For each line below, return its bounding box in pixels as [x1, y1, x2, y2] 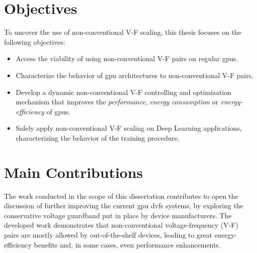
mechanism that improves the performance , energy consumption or [15, 96, 219, 107]
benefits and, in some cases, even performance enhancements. [34, 239, 221, 250]
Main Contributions [4, 162, 143, 182]
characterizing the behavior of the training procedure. [15, 132, 180, 143]
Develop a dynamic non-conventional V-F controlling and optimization [15, 86, 232, 97]
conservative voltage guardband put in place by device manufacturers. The [4, 210, 232, 220]
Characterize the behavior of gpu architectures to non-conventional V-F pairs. [15, 70, 254, 80]
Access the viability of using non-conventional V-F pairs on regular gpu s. [15, 53, 239, 64]
